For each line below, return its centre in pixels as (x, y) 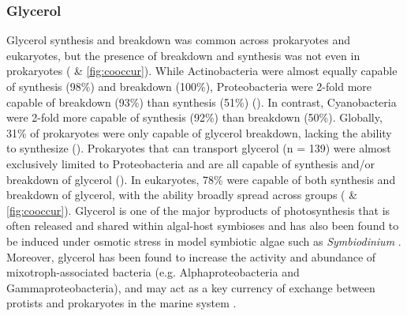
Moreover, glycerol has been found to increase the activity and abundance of (191, 256)
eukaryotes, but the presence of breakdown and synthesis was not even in (183, 55)
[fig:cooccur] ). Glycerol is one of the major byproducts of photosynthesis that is (198, 210)
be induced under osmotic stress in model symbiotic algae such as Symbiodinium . (204, 241)
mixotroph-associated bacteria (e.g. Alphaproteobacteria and (153, 272)
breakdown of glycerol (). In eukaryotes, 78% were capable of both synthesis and (201, 179)
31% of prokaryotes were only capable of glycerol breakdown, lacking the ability (199, 132)
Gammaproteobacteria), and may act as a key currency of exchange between (191, 287)
